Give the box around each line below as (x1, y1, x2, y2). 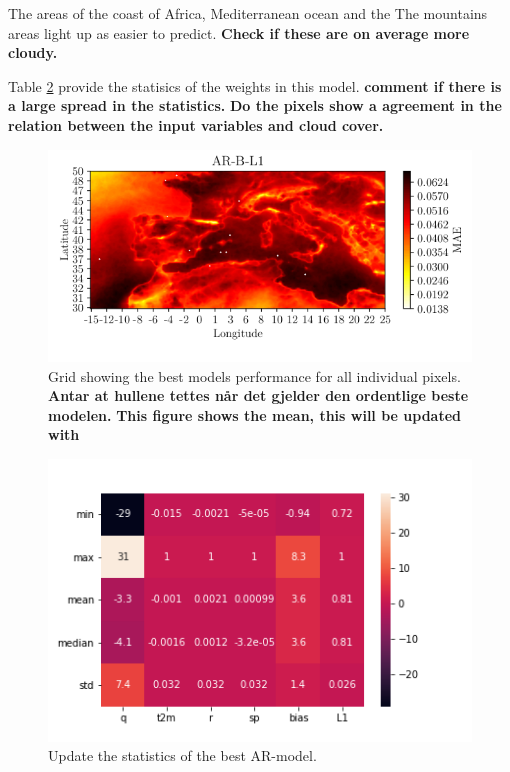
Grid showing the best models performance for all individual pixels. (48, 365, 461, 386)
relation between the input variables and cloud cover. (8, 114, 384, 135)
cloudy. (8, 42, 58, 63)
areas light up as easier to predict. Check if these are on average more (8, 22, 470, 43)
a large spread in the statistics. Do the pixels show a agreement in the (8, 95, 502, 116)
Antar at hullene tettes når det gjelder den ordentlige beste (48, 385, 469, 406)
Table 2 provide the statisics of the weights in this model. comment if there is (8, 75, 502, 96)
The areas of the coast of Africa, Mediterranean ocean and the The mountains (8, 3, 488, 23)
